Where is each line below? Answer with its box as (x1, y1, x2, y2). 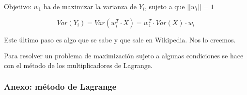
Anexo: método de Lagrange (4, 81, 117, 93)
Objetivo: (4, 1, 31, 11)
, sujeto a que (145, 1, 185, 11)
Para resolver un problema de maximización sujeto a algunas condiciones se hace (4, 51, 244, 61)
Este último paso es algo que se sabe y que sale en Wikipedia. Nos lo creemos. (4, 34, 236, 44)
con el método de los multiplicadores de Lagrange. (4, 60, 153, 70)
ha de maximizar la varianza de (43, 1, 137, 11)
